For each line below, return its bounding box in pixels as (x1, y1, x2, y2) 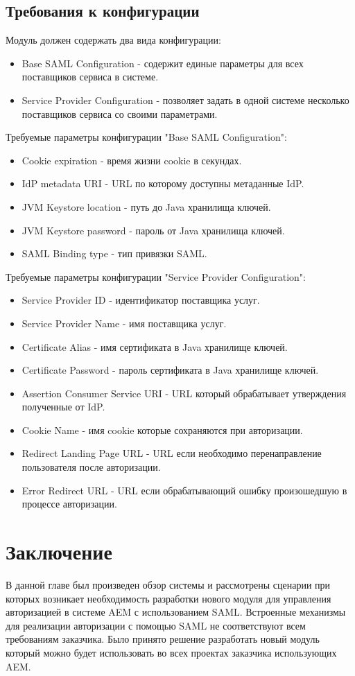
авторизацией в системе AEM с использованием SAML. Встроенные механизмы (6, 605, 346, 619)
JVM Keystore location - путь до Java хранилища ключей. (21, 199, 271, 214)
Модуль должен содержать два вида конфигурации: (6, 33, 221, 47)
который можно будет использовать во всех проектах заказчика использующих (6, 645, 337, 659)
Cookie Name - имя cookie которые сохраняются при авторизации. (21, 422, 303, 437)
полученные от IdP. (21, 399, 105, 414)
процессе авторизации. (21, 496, 117, 511)
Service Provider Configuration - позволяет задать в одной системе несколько (21, 92, 349, 107)
